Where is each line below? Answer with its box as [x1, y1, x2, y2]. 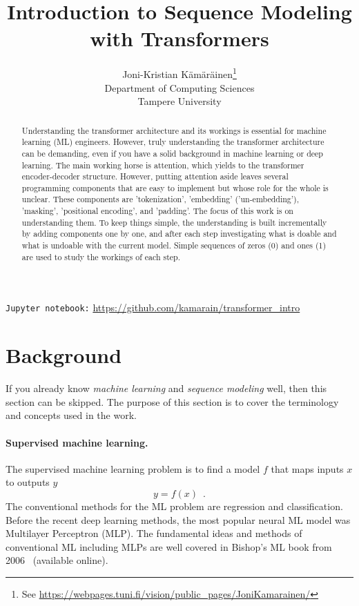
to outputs [6, 475, 50, 489]
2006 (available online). [6, 553, 108, 567]
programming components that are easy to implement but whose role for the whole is [21, 182, 329, 193]
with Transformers [90, 24, 269, 52]
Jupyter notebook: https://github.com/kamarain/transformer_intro [6, 300, 300, 315]
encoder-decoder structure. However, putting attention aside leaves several [21, 170, 289, 182]
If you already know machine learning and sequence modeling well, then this [6, 381, 327, 395]
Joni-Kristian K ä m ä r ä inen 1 [122, 65, 237, 81]
